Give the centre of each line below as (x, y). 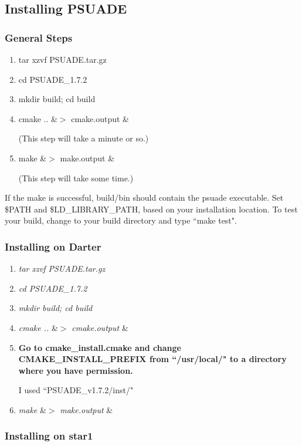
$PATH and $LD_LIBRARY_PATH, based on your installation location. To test (151, 209)
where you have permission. (76, 370)
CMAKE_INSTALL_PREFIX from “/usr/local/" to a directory (152, 359)
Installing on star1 (49, 436)
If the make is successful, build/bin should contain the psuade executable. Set (144, 197)
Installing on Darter (53, 246)
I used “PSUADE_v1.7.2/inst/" (76, 390)
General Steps (39, 37)
